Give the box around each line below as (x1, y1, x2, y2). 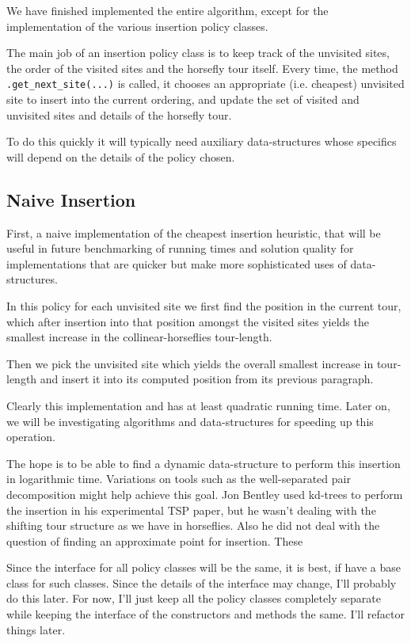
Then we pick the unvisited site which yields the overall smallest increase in (6, 355, 374, 371)
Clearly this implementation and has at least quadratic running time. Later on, (6, 397, 390, 413)
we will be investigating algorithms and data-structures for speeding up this (6, 413, 374, 429)
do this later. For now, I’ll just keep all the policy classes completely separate (6, 590, 381, 607)
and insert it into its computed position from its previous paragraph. (40, 371, 374, 387)
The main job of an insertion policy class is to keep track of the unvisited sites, (6, 44, 390, 61)
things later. (6, 621, 66, 637)
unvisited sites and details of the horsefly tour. (6, 106, 232, 123)
